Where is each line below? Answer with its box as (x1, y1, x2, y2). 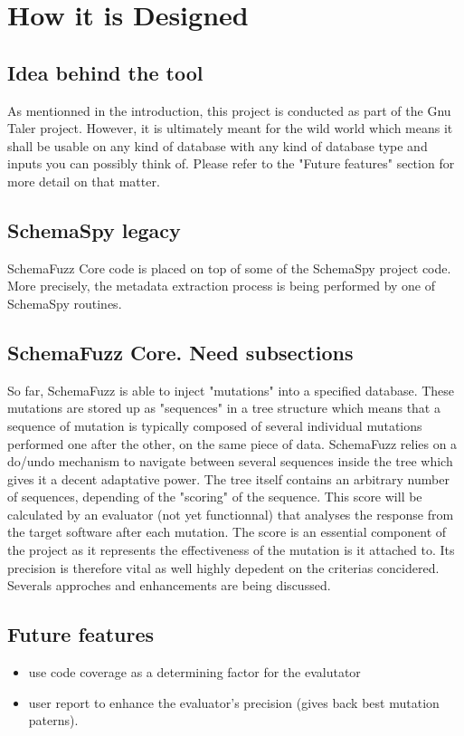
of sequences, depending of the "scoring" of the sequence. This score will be (7, 487, 422, 506)
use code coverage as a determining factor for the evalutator (28, 663, 361, 682)
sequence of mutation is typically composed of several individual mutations (7, 416, 422, 435)
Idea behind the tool (7, 58, 204, 86)
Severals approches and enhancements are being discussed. (7, 576, 331, 595)
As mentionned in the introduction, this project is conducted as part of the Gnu (7, 100, 451, 119)
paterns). (28, 711, 79, 730)
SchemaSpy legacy (7, 215, 181, 244)
